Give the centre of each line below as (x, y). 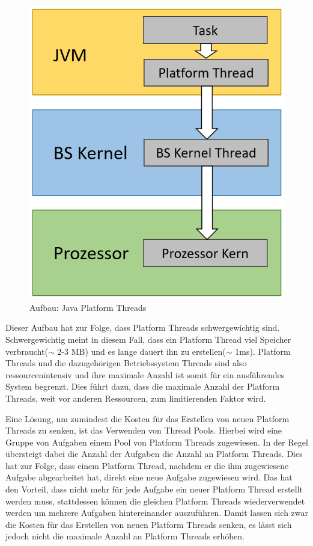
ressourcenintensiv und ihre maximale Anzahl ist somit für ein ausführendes (145, 374)
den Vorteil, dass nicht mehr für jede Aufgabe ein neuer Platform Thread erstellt (154, 489)
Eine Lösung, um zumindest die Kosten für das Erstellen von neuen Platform (147, 418)
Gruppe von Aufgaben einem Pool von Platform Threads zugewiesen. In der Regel (157, 442)
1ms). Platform (263, 351)
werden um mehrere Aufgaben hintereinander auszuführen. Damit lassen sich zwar (157, 513)
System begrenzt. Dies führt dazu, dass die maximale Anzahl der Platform (143, 386)
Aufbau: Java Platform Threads (88, 307)
